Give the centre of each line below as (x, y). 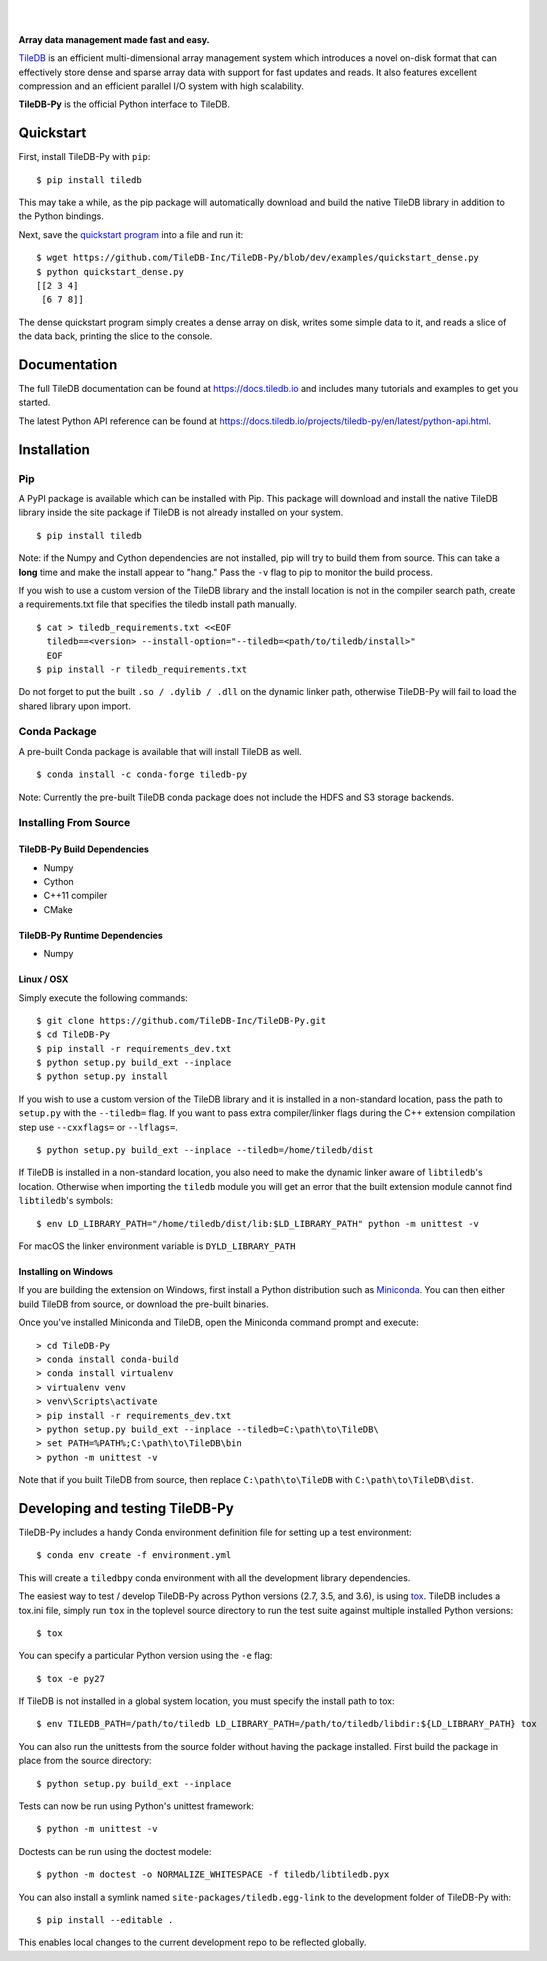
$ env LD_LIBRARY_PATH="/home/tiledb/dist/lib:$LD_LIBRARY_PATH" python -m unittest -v (258, 1223)
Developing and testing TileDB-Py (126, 1508)
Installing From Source (74, 823)
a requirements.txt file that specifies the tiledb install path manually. (157, 604)
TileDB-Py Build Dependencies (84, 849)
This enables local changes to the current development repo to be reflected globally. (192, 1942)
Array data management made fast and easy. (114, 39)
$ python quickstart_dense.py (110, 271)
